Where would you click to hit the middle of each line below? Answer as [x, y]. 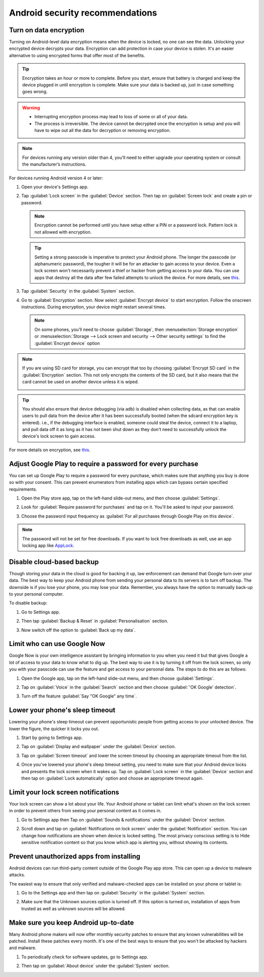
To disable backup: [28, 603]
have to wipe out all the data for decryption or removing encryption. [103, 130]
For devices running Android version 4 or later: [56, 178]
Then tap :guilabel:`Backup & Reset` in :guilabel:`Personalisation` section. [95, 621]
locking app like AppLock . [48, 545]
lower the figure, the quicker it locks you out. [54, 729]
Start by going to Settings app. [52, 738]
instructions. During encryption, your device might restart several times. [94, 307]
